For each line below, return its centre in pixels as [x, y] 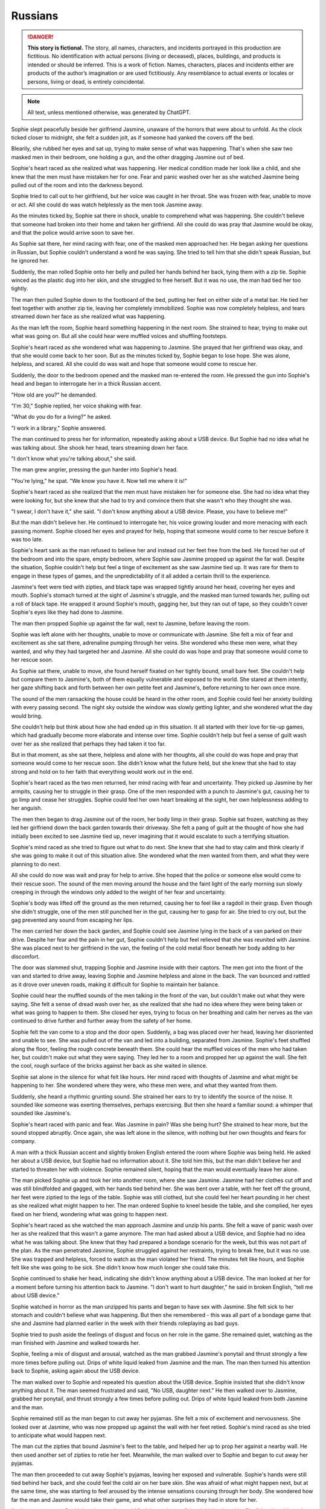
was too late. [27, 540]
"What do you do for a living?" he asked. [61, 417]
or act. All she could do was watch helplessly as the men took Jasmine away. [107, 205]
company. [24, 1141]
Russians [35, 16]
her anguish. [27, 808]
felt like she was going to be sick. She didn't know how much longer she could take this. [121, 1267]
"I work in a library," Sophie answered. [59, 428]
